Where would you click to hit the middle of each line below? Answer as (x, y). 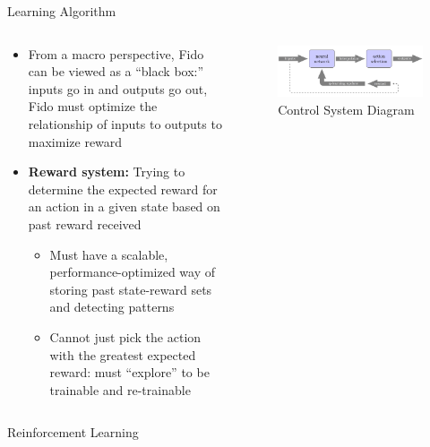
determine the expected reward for (123, 189)
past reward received (85, 223)
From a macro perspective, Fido (116, 53)
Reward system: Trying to (107, 172)
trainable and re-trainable (120, 389)
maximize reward (75, 141)
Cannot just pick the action (125, 336)
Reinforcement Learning (73, 432)
